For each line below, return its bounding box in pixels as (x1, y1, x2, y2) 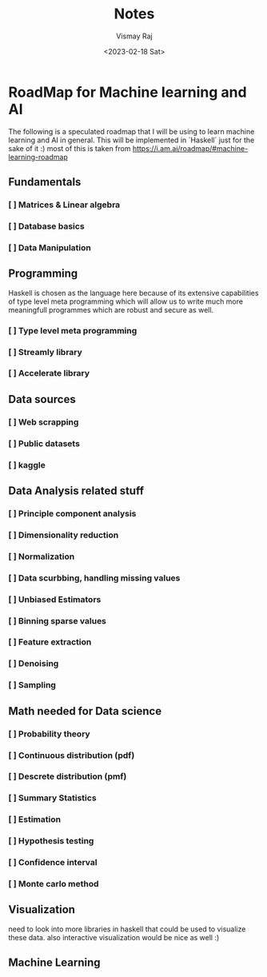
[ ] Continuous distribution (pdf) (8, 749, 135, 760)
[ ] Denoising (8, 658, 59, 669)
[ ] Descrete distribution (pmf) (8, 771, 127, 782)
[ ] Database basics (8, 221, 86, 232)
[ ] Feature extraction (8, 636, 92, 648)
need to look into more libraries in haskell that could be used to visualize (8, 924, 246, 934)
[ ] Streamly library (8, 346, 82, 357)
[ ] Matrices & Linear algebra (8, 199, 121, 210)
